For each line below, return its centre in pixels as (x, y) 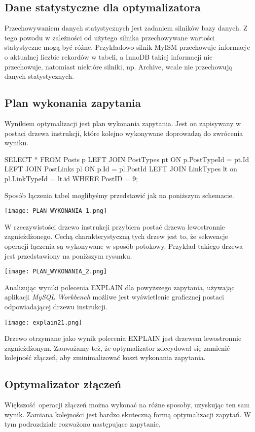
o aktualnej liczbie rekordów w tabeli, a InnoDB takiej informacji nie (109, 56)
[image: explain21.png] (43, 322)
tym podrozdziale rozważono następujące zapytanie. (83, 424)
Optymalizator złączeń (63, 384)
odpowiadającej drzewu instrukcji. (56, 306)
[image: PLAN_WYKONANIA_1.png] (56, 211)
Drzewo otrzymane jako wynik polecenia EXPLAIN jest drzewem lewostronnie (123, 338)
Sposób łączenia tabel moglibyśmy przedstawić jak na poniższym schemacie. (119, 195)
